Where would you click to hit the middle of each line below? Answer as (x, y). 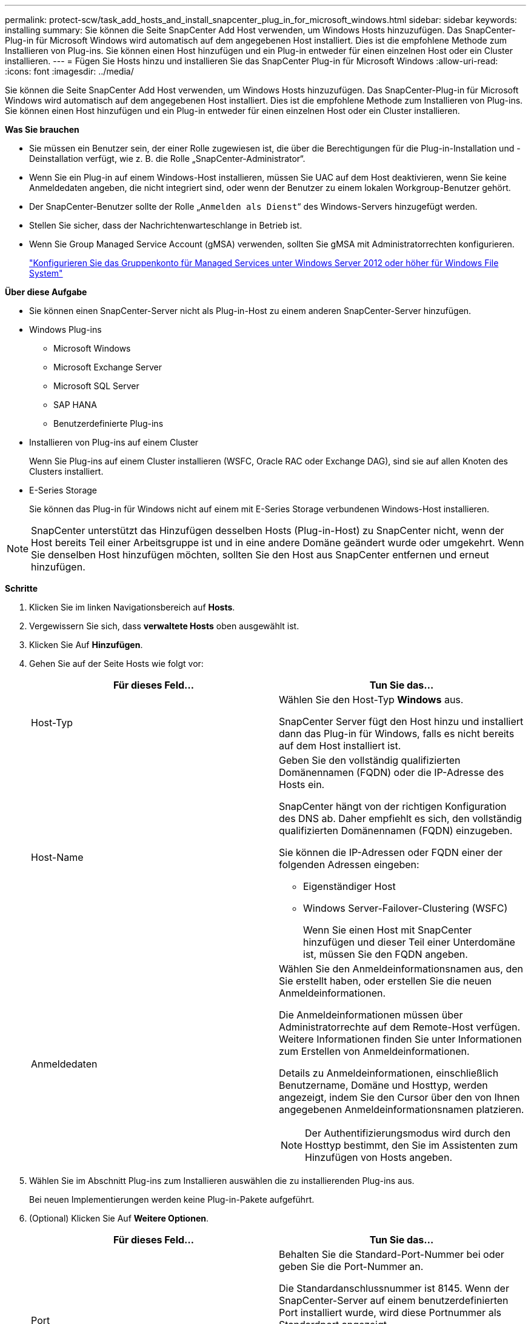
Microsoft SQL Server (96, 386)
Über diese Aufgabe (46, 292)
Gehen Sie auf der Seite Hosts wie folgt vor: (116, 664)
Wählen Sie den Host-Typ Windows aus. (371, 700)
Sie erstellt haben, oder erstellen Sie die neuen (385, 981)
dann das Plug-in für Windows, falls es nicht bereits (397, 734)
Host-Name (57, 857)
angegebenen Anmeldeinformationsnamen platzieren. (402, 1109)
